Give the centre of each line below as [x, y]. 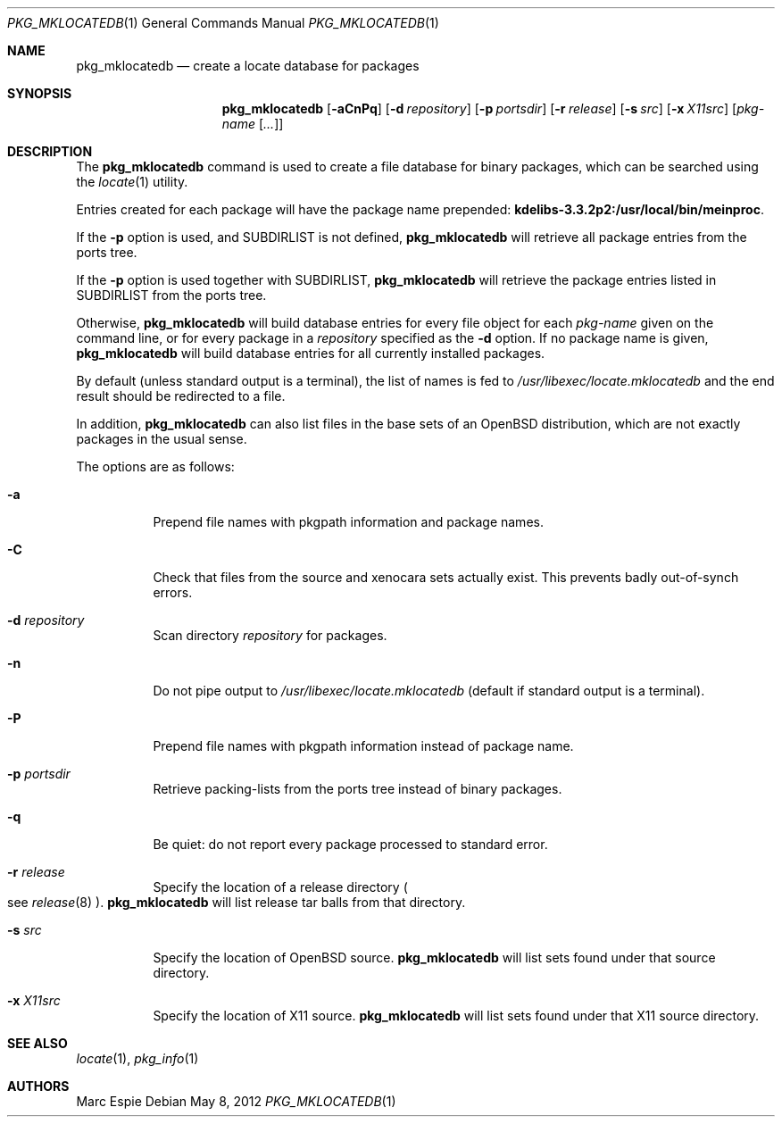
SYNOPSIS [40, 93]
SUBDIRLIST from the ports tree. [171, 295]
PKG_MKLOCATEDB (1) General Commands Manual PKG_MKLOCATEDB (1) [223, 23]
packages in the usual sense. [162, 439]
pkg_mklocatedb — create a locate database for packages [248, 66]
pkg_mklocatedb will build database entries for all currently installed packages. [311, 353]
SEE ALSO [37, 1043]
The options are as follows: [155, 466]
